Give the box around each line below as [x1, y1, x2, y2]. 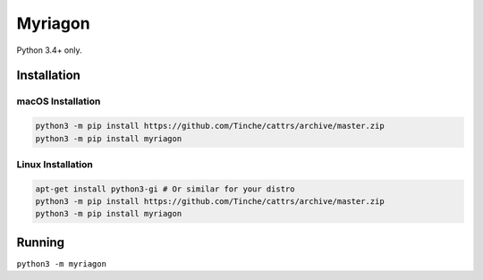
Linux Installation [16, 157, 93, 170]
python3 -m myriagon [16, 259, 107, 268]
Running [16, 234, 65, 250]
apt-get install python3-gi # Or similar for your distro [35, 183, 295, 194]
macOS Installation [16, 95, 101, 107]
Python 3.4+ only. [16, 45, 82, 55]
